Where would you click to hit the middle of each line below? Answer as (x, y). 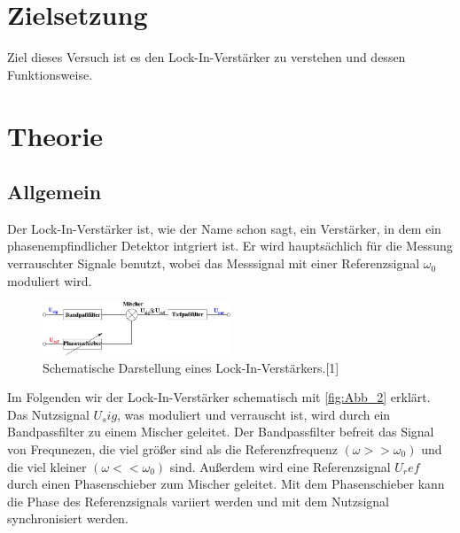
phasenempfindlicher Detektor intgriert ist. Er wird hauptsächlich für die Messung (230, 246)
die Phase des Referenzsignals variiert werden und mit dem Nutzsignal (199, 501)
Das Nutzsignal (48, 414)
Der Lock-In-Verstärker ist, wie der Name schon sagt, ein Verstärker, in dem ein (224, 228)
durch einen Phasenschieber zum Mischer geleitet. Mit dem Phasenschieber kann (226, 484)
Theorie (55, 135)
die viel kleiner (47, 466)
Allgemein (55, 192)
